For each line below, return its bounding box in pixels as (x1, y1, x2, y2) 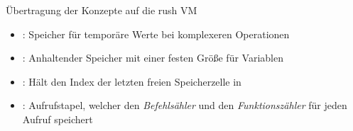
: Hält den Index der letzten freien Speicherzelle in (22, 74, 241, 89)
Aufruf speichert (22, 111, 93, 126)
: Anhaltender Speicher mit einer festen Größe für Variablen (22, 50, 283, 65)
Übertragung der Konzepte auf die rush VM (6, 3, 197, 17)
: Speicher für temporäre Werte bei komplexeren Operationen (22, 26, 290, 41)
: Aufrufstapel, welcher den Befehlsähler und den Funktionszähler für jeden (22, 98, 347, 113)
